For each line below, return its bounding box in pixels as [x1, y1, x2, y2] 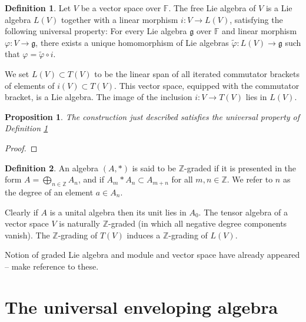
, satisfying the [229, 13, 283, 25]
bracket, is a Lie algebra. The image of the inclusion [5, 91, 192, 103]
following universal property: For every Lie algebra [5, 25, 187, 37]
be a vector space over [81, 2, 161, 14]
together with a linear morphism [61, 13, 178, 25]
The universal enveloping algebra [5, 294, 278, 318]
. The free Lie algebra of [168, 2, 256, 14]
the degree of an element [5, 185, 94, 198]
